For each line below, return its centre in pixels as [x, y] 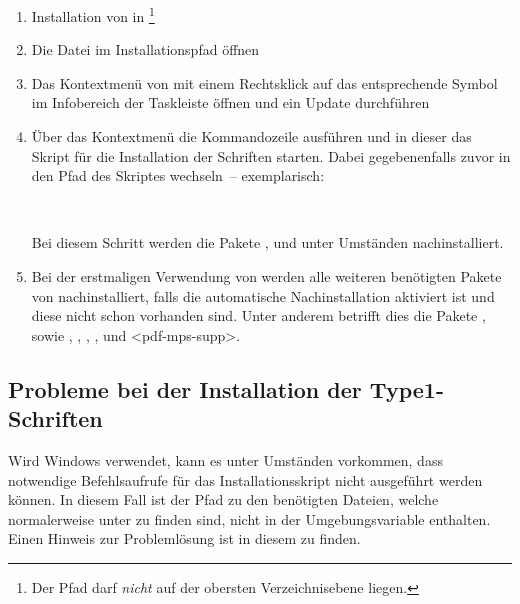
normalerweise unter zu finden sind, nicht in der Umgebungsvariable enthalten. [249, 518]
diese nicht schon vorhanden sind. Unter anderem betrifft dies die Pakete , [258, 315]
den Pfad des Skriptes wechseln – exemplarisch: [178, 175]
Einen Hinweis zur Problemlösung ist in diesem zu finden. [184, 538]
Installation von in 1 [93, 14]
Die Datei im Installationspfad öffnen [145, 49]
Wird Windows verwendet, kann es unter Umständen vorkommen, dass [225, 459]
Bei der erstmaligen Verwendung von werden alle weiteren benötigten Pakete [266, 276]
